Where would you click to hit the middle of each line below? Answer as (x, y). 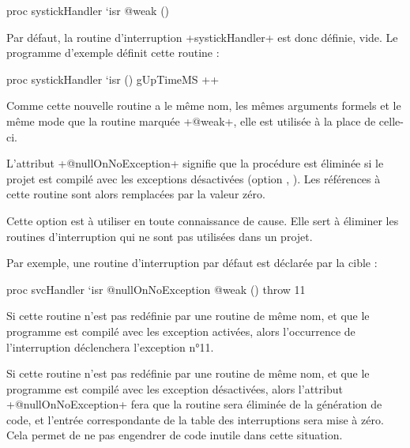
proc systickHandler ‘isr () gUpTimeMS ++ (113, 79)
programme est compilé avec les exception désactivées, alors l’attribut (175, 388)
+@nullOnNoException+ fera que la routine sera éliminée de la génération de (194, 404)
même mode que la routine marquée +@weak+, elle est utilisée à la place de (191, 120)
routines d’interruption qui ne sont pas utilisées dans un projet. (160, 236)
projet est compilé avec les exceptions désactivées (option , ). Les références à (194, 178)
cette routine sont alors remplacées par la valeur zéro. (136, 194)
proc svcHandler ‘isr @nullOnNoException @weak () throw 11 (156, 289)
